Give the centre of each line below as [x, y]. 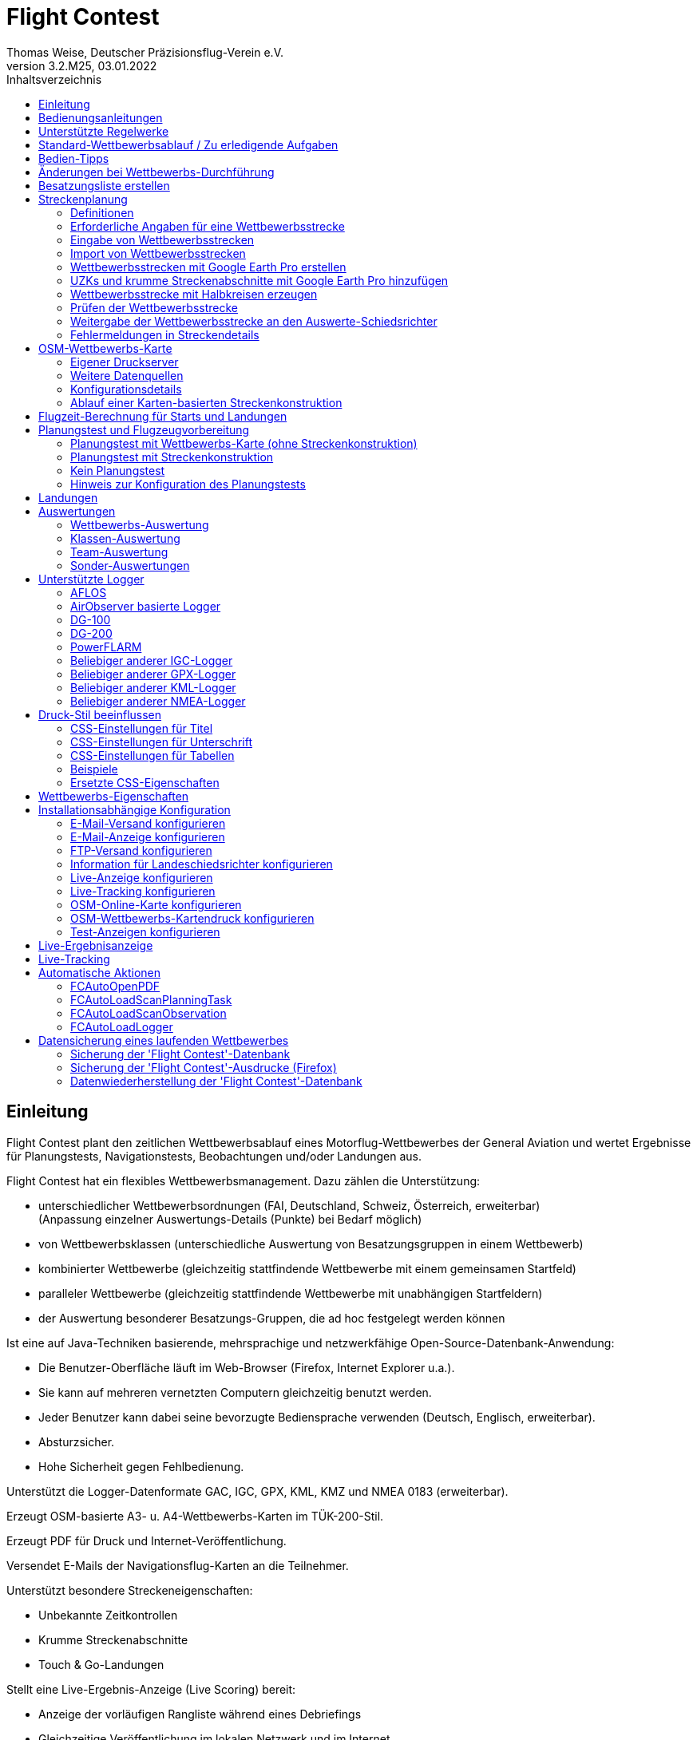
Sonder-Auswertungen [130, 565]
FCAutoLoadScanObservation [149, 1013]
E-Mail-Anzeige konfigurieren [148, 836]
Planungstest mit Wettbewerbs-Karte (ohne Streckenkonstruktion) [244, 443]
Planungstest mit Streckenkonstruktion [172, 457]
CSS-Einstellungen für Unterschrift [161, 741]
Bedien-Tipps [74, 158]
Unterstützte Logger [91, 579]
